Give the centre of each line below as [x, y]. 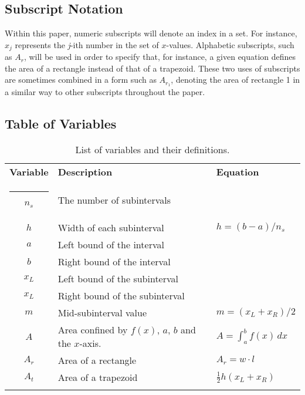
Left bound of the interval [111, 245]
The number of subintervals [114, 200]
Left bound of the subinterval [118, 279]
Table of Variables [61, 124]
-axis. [90, 343]
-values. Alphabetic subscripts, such [230, 44]
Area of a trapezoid [98, 377]
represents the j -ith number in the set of [87, 44]
